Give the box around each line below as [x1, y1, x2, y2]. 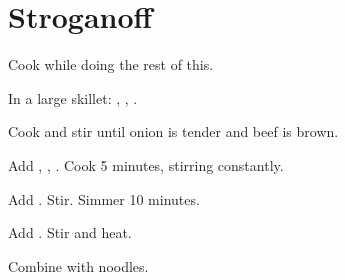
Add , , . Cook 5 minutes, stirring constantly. [8, 154, 284, 175]
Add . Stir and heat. [8, 222, 132, 243]
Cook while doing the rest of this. [8, 54, 214, 75]
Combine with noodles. [8, 255, 149, 276]
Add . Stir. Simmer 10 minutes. [8, 188, 200, 209]
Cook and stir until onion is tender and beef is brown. [8, 121, 339, 142]
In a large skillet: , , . [8, 87, 138, 108]
